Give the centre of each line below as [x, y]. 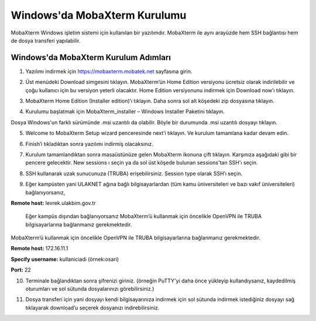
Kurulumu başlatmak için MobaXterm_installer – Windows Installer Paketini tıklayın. [125, 111]
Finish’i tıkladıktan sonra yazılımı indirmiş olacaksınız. [89, 144]
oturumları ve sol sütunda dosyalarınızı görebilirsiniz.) [90, 289]
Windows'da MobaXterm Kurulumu [99, 15]
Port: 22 [21, 270]
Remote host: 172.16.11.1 [39, 249]
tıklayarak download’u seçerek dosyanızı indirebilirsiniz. [92, 308]
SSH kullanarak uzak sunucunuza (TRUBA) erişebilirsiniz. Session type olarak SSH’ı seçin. [134, 173]
